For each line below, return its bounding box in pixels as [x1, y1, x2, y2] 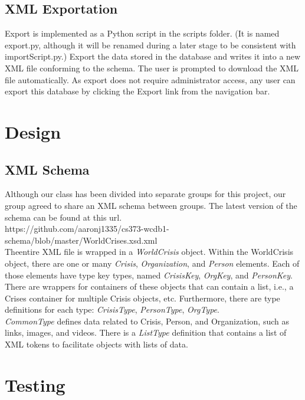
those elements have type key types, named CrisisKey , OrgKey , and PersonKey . [5, 268, 293, 281]
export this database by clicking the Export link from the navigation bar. [5, 85, 270, 97]
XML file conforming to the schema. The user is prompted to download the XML [5, 61, 299, 74]
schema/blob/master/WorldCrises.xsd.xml [5, 234, 158, 246]
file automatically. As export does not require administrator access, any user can [5, 73, 296, 86]
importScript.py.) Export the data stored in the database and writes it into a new [5, 50, 301, 63]
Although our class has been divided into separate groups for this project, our [5, 188, 286, 200]
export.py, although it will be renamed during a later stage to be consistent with [5, 38, 296, 51]
